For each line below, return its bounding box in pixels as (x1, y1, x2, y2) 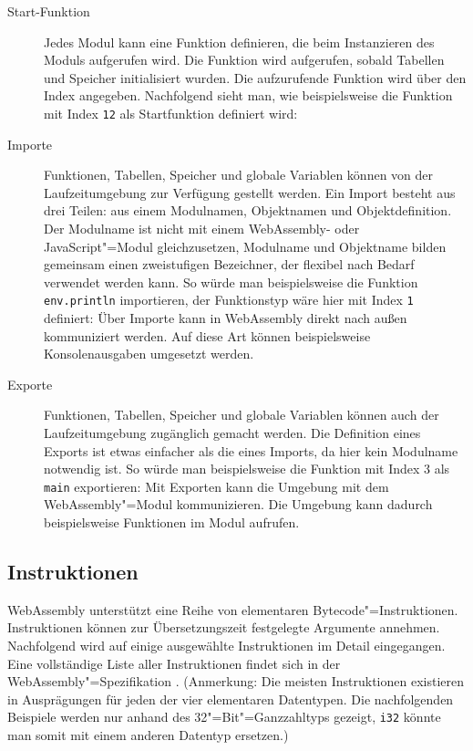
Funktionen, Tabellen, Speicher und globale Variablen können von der (44, 165, 434, 184)
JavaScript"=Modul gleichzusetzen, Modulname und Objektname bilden (44, 236, 447, 256)
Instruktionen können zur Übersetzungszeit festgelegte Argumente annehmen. (7, 618, 440, 637)
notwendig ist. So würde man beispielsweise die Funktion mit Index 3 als (44, 459, 450, 478)
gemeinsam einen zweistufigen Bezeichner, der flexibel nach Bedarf (44, 255, 415, 274)
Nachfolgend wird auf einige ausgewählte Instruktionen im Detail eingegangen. (7, 636, 446, 655)
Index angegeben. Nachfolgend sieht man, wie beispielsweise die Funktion (44, 86, 453, 105)
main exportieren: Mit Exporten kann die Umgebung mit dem (44, 476, 389, 495)
